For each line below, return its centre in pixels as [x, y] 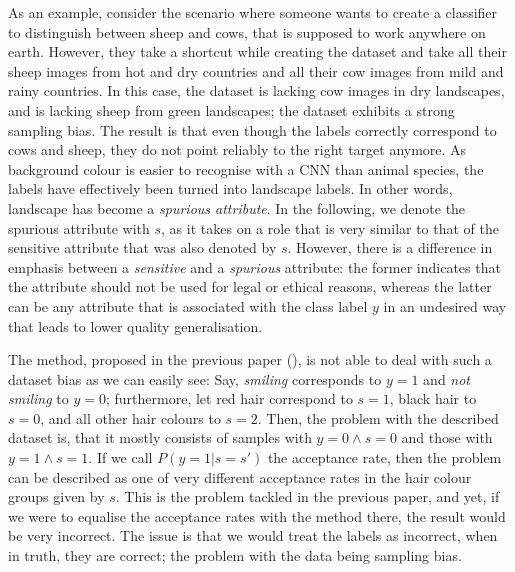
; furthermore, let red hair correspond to [229, 398]
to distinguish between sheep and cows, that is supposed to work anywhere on [247, 31]
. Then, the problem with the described [378, 417]
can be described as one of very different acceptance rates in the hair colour [240, 476]
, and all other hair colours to [130, 417]
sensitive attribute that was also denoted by [142, 247]
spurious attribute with [79, 227]
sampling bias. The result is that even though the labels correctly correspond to [252, 129]
